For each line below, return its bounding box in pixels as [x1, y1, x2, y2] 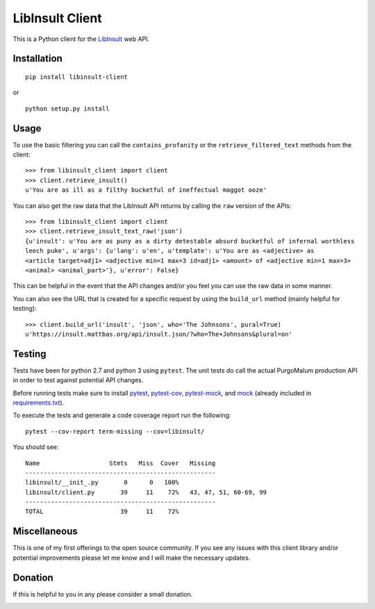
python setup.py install [25, 104, 110, 113]
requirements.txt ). [12, 398, 65, 407]
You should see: [12, 443, 59, 451]
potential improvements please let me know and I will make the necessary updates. [12, 553, 251, 562]
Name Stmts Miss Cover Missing [25, 459, 216, 467]
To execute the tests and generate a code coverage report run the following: [12, 411, 231, 420]
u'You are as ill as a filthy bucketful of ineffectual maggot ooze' [25, 186, 267, 194]
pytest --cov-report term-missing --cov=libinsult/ [25, 428, 205, 435]
